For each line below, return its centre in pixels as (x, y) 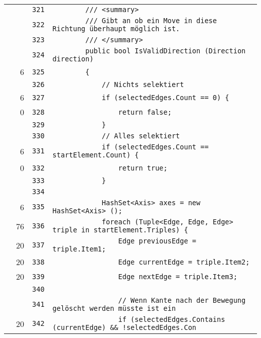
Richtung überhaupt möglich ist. (116, 29)
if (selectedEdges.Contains (172, 319)
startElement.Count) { (96, 155)
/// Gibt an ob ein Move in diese (151, 21)
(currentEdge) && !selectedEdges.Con (124, 327)
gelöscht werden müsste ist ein (114, 308)
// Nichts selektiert (143, 84)
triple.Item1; (79, 249)
